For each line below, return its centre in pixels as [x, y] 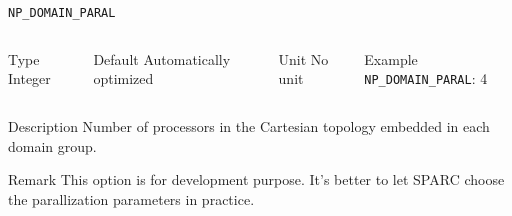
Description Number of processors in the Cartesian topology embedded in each [249, 125]
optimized [123, 78]
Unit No [303, 58]
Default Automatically [162, 58]
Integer [29, 78]
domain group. [52, 145]
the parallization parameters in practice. [131, 198]
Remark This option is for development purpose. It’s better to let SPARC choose [256, 179]
